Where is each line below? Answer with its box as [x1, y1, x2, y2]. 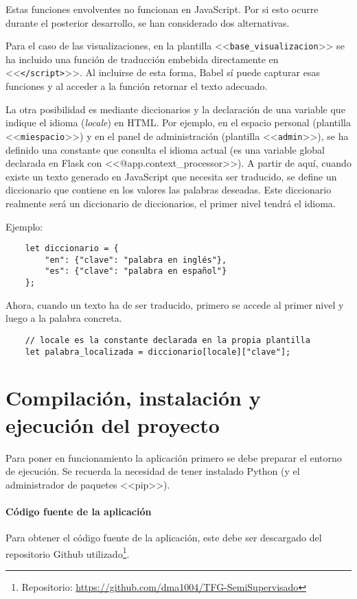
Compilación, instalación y [5, 384, 261, 412]
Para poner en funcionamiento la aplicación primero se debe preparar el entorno [5, 450, 342, 465]
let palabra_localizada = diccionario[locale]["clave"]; [25, 347, 291, 357]
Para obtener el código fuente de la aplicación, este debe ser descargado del [5, 530, 322, 545]
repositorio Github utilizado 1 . [5, 544, 130, 561]
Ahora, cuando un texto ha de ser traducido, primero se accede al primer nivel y [5, 297, 344, 312]
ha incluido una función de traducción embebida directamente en [5, 51, 279, 66]
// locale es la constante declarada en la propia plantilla [25, 335, 310, 345]
